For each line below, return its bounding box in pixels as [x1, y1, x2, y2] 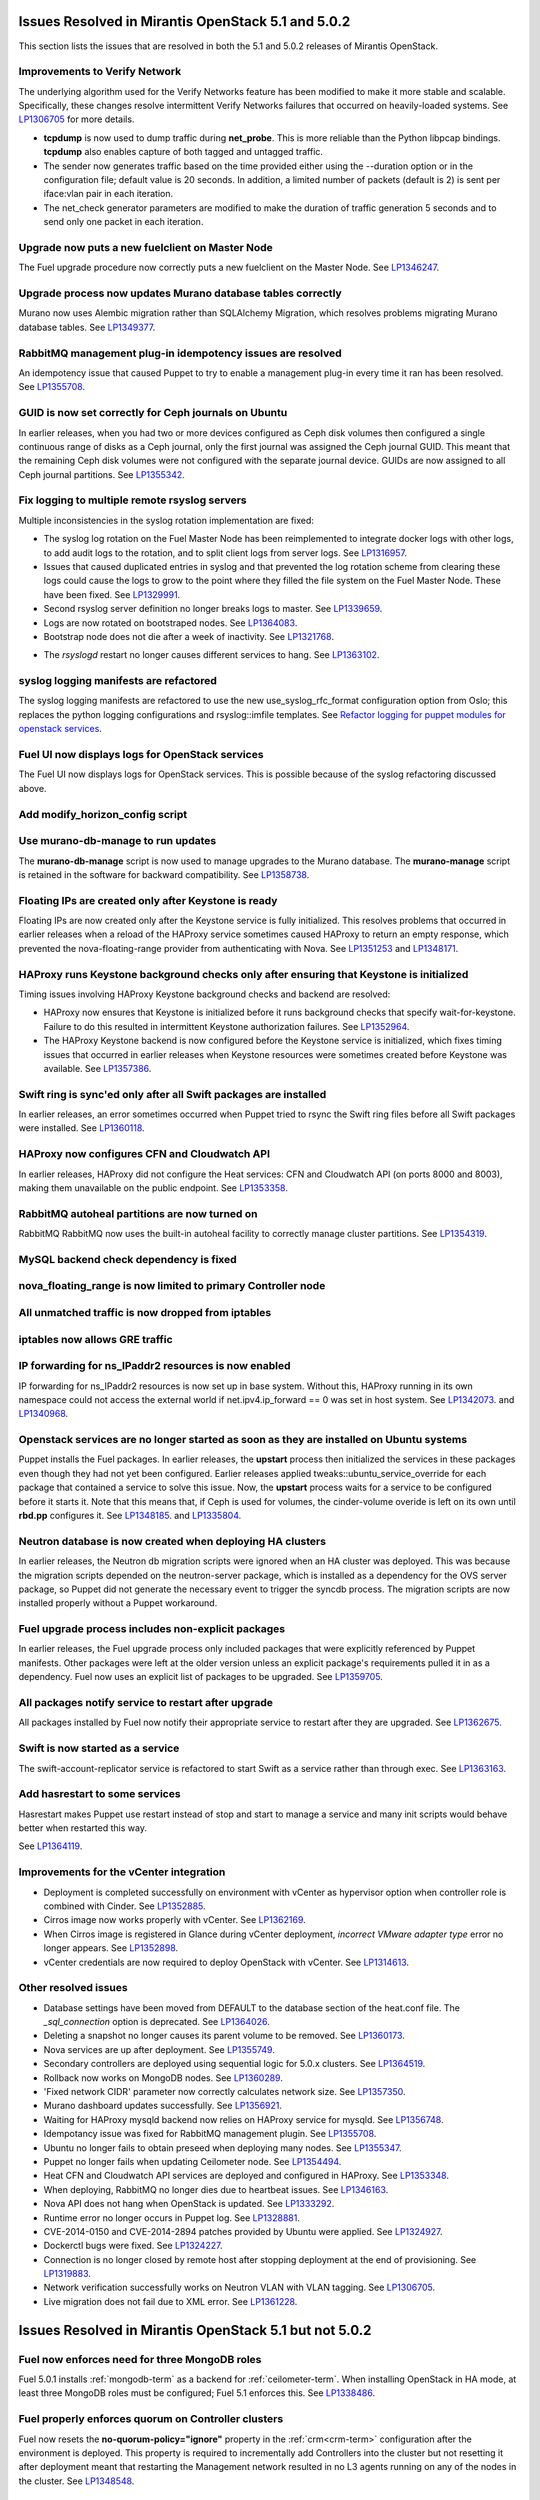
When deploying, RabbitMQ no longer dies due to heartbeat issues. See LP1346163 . [43, 2183, 389, 2195]
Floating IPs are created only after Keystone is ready [18, 893, 278, 907]
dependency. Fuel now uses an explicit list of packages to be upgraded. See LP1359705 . [18, 1671, 384, 1683]
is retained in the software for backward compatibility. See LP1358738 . [18, 868, 310, 880]
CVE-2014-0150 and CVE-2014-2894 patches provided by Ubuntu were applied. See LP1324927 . [43, 2225, 443, 2237]
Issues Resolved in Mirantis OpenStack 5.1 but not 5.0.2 [18, 2321, 372, 2339]
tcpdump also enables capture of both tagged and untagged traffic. [43, 146, 324, 158]
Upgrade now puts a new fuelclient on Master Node [18, 240, 274, 254]
